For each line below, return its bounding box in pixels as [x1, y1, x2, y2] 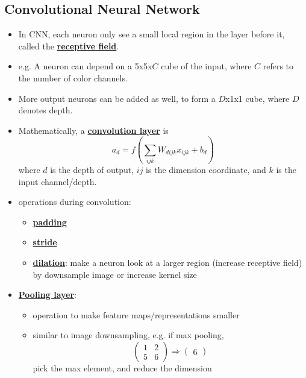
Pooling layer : [18, 288, 77, 301]
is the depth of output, [50, 163, 134, 176]
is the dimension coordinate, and [146, 163, 266, 176]
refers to [263, 60, 294, 72]
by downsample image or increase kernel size [33, 268, 197, 280]
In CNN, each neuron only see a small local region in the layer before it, [18, 28, 285, 40]
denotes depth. [18, 104, 73, 116]
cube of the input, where [161, 60, 252, 72]
